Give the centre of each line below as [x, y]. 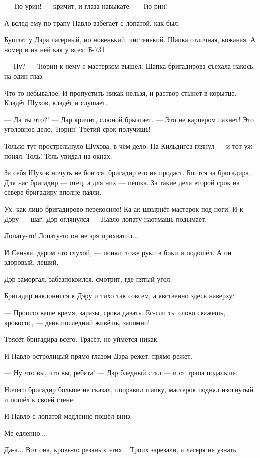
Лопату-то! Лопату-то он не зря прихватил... [71, 236]
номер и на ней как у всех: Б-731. [56, 49]
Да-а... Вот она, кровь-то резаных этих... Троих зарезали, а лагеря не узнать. [121, 450]
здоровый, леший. [31, 262]
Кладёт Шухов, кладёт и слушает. [56, 103]
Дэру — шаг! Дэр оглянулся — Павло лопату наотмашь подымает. [106, 219]
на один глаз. [24, 76]
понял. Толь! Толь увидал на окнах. [58, 156]
